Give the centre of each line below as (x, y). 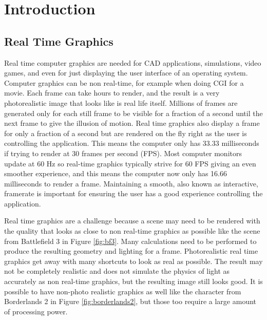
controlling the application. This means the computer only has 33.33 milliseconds (132, 143)
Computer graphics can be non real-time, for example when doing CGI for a (124, 82)
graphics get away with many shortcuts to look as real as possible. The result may (133, 261)
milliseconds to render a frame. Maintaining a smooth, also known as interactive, (131, 183)
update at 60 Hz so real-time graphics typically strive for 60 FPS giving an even (130, 163)
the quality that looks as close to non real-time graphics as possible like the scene (132, 231)
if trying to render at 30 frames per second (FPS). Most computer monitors (123, 153)
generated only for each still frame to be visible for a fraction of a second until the (133, 113)
